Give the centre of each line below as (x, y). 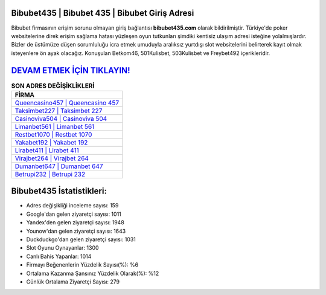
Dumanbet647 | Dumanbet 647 (59, 166)
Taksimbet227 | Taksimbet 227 (59, 111)
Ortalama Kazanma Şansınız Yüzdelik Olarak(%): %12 (93, 273)
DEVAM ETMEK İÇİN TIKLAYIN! (71, 70)
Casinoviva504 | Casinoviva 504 (61, 118)
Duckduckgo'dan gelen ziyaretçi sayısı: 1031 (81, 239)
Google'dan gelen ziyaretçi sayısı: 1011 (74, 214)
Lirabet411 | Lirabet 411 (47, 150)
